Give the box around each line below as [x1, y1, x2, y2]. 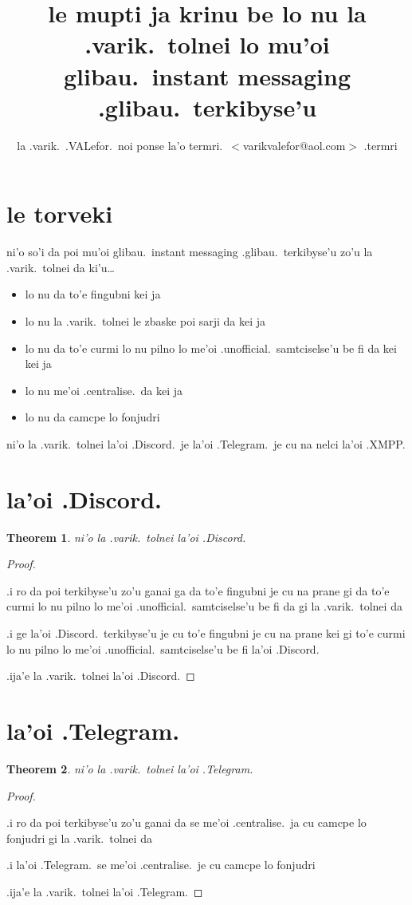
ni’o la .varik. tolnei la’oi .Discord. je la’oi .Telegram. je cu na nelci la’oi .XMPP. [6, 435, 406, 452]
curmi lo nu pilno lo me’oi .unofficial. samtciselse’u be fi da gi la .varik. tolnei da [6, 598, 402, 615]
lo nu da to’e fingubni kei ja [25, 286, 161, 302]
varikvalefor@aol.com [242, 136, 346, 153]
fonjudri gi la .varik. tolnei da [6, 829, 152, 846]
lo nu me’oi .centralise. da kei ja [25, 381, 183, 398]
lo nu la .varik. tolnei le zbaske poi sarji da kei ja [25, 313, 266, 329]
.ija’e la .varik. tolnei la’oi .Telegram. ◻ [6, 883, 203, 899]
